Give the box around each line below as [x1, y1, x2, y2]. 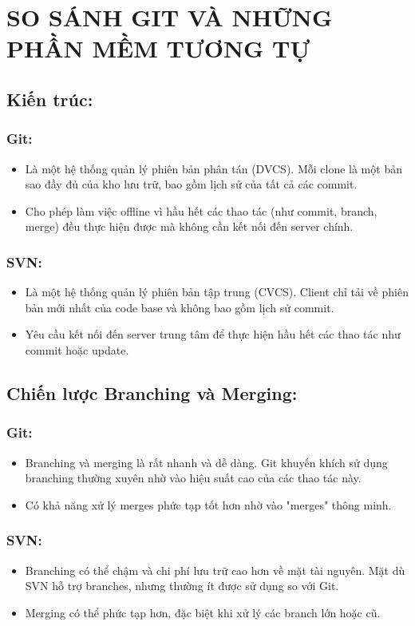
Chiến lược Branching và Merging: [6, 380, 298, 405]
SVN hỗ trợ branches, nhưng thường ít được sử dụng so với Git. [25, 577, 339, 594]
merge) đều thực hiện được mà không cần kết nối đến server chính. [25, 218, 354, 235]
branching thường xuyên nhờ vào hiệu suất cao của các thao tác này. [25, 469, 362, 486]
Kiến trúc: [6, 86, 93, 111]
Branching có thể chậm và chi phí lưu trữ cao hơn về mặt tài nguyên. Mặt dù [25, 561, 405, 578]
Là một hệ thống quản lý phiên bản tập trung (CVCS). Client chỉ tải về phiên [25, 283, 409, 300]
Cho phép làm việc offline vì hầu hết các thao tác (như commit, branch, [25, 202, 377, 219]
